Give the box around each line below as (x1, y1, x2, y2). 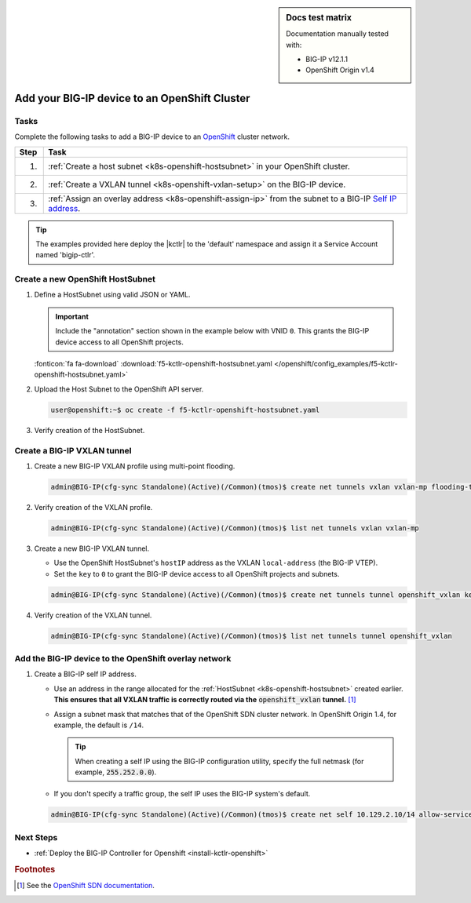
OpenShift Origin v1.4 (305, 65, 374, 75)
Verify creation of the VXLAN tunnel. (34, 610, 152, 620)
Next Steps (14, 832, 58, 843)
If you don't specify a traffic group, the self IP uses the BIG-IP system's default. (53, 789, 311, 799)
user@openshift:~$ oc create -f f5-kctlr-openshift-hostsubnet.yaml (50, 405, 320, 414)
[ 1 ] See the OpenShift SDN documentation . (16, 881, 155, 890)
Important (55, 311, 89, 321)
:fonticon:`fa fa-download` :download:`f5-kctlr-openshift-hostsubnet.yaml (34, 359, 272, 369)
